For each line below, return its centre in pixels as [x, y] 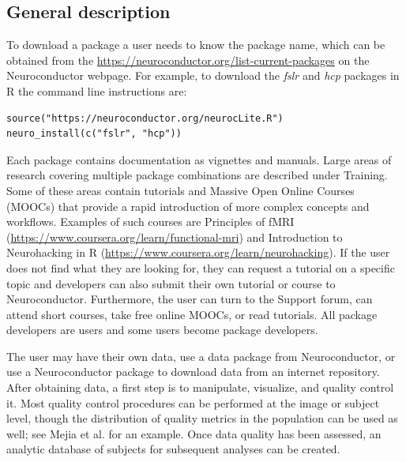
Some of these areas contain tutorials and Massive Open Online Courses [180, 190]
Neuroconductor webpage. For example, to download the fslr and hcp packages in [203, 75]
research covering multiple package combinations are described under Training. [197, 175]
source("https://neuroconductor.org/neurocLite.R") [145, 118]
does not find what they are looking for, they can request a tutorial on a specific [201, 267]
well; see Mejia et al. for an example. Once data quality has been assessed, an [194, 433]
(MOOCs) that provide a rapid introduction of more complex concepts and [188, 206]
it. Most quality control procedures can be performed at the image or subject [193, 402]
